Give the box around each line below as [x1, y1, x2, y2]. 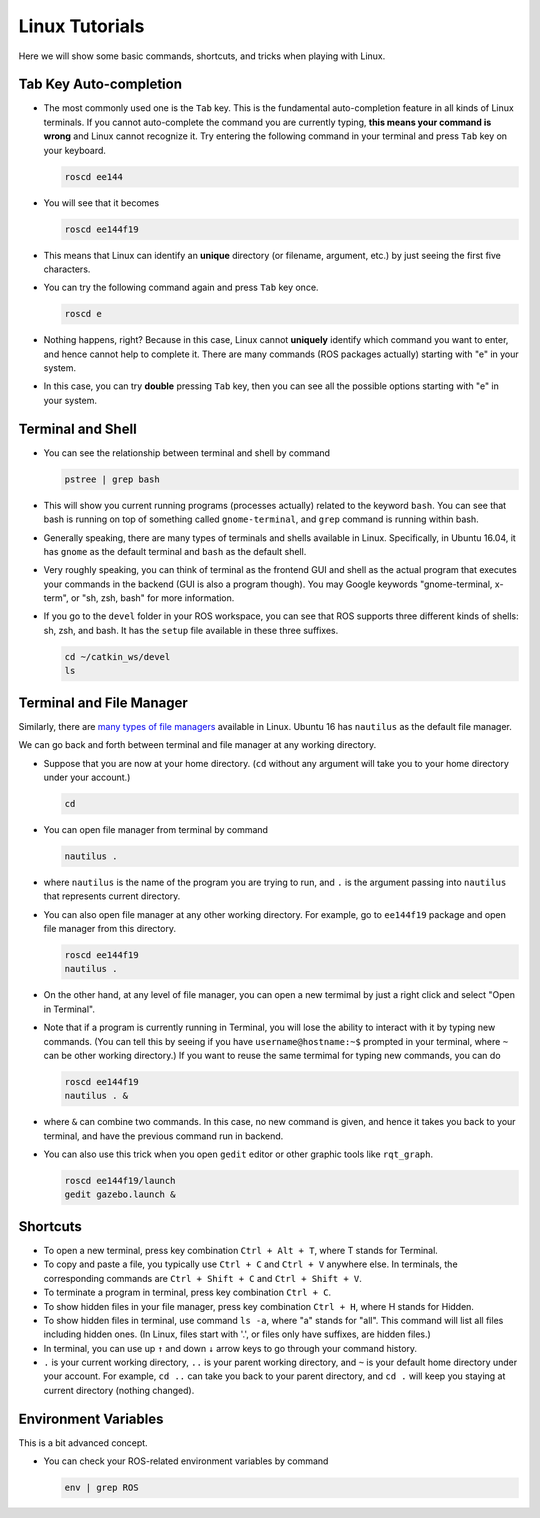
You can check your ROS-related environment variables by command [43, 1455, 329, 1467]
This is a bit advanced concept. [18, 1436, 149, 1449]
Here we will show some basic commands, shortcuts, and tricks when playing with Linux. [18, 50, 386, 62]
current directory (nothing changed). [43, 1384, 195, 1396]
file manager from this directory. [43, 923, 177, 935]
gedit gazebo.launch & [64, 1189, 176, 1200]
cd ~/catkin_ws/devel [64, 651, 171, 662]
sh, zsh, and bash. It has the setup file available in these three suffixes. [43, 624, 339, 636]
